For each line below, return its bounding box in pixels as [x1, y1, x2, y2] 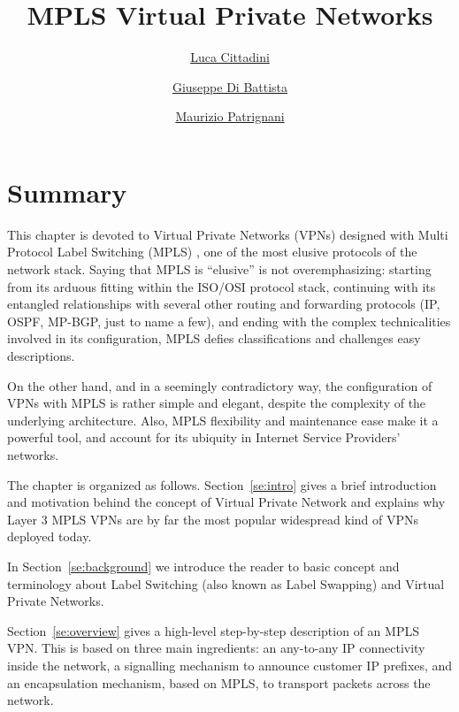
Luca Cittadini [190, 48, 270, 66]
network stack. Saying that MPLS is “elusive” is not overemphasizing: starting [7, 260, 432, 279]
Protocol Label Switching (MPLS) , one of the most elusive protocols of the [7, 242, 417, 261]
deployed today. [7, 527, 92, 546]
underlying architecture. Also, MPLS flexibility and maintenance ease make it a [7, 410, 439, 429]
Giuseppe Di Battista [172, 77, 288, 96]
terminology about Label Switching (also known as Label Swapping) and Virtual [7, 574, 445, 593]
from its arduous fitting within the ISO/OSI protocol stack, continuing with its [7, 277, 436, 295]
